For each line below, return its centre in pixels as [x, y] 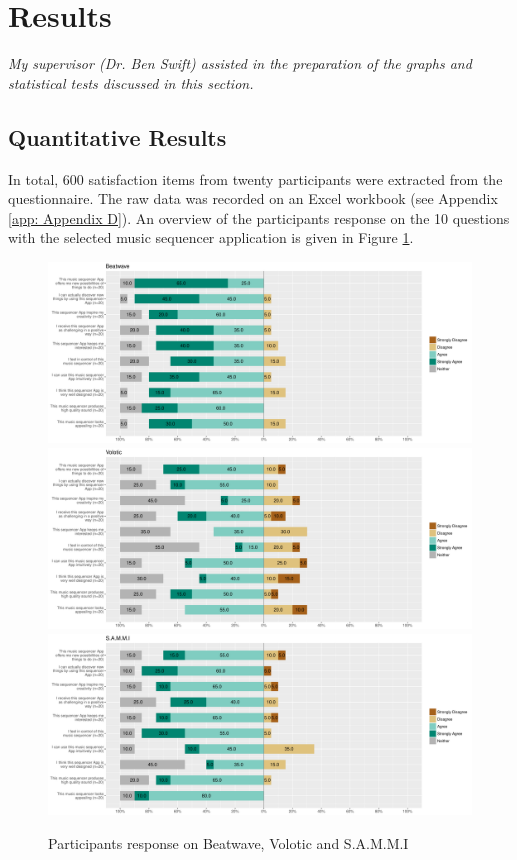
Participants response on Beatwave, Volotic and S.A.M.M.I [228, 842]
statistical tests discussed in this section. [131, 82]
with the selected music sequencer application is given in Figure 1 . [211, 237]
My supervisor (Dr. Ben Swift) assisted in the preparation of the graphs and [240, 63]
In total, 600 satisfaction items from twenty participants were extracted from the [255, 178]
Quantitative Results [117, 136]
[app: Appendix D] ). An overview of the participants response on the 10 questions [259, 217]
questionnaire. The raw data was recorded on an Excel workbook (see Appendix [253, 198]
